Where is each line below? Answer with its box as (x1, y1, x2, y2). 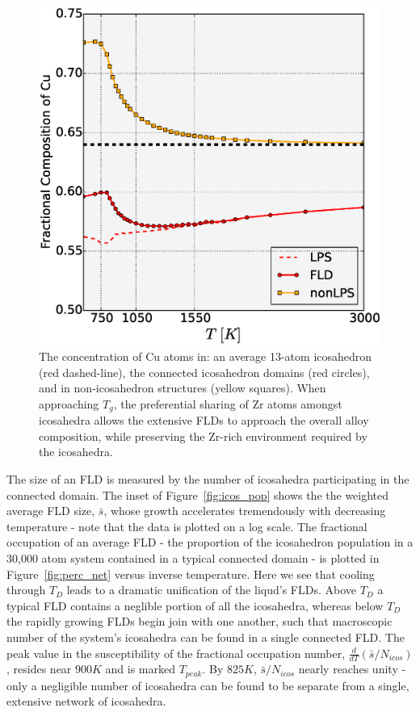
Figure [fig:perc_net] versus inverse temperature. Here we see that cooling (6, 565, 375, 582)
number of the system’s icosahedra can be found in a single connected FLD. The (6, 628, 405, 645)
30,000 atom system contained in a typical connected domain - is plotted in (6, 550, 380, 567)
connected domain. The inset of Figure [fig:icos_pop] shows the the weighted (6, 486, 389, 503)
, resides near (6, 660, 72, 677)
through (6, 581, 46, 598)
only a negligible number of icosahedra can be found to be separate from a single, (6, 676, 409, 693)
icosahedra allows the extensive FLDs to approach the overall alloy (39, 412, 369, 429)
